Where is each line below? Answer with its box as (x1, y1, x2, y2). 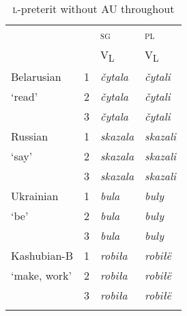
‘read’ (11, 88, 38, 105)
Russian (11, 128, 48, 145)
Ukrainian (11, 188, 59, 204)
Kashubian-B (11, 247, 73, 264)
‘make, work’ (11, 267, 72, 284)
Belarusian (11, 69, 61, 85)
